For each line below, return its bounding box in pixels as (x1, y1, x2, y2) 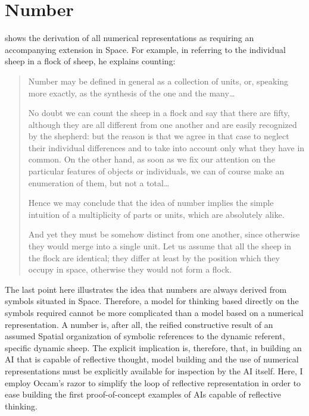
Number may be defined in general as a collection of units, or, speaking (28, 74, 289, 87)
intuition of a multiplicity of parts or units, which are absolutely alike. (28, 208, 285, 220)
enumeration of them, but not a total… (28, 176, 170, 189)
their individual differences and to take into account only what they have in (28, 141, 305, 154)
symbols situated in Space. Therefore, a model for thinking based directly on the (5, 295, 299, 307)
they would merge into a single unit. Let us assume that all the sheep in (28, 240, 291, 252)
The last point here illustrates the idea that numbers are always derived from (5, 283, 287, 295)
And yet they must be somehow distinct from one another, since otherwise (28, 228, 300, 240)
